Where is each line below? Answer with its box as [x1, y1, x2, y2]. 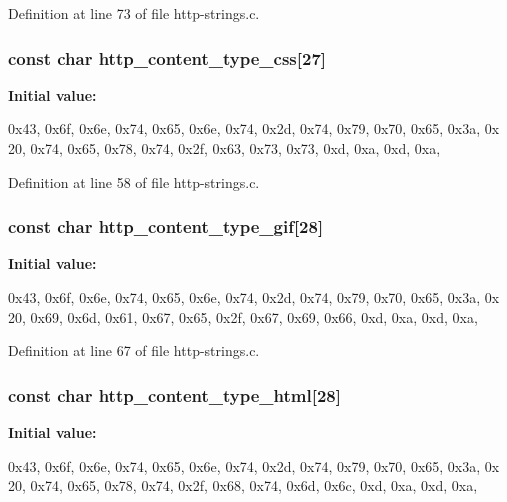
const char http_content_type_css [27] [8, 45, 327, 70]
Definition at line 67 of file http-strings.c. [8, 340, 260, 361]
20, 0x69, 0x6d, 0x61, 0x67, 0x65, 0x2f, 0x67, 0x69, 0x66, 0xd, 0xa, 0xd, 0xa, [8, 306, 478, 327]
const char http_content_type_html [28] [8, 382, 341, 407]
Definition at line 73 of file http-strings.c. [8, 3, 260, 23]
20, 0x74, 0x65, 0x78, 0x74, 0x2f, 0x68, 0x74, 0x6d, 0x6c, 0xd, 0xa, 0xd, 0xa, [8, 475, 478, 496]
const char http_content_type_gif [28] [8, 214, 324, 239]
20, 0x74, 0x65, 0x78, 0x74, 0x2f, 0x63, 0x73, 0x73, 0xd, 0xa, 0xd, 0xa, [8, 138, 441, 158]
